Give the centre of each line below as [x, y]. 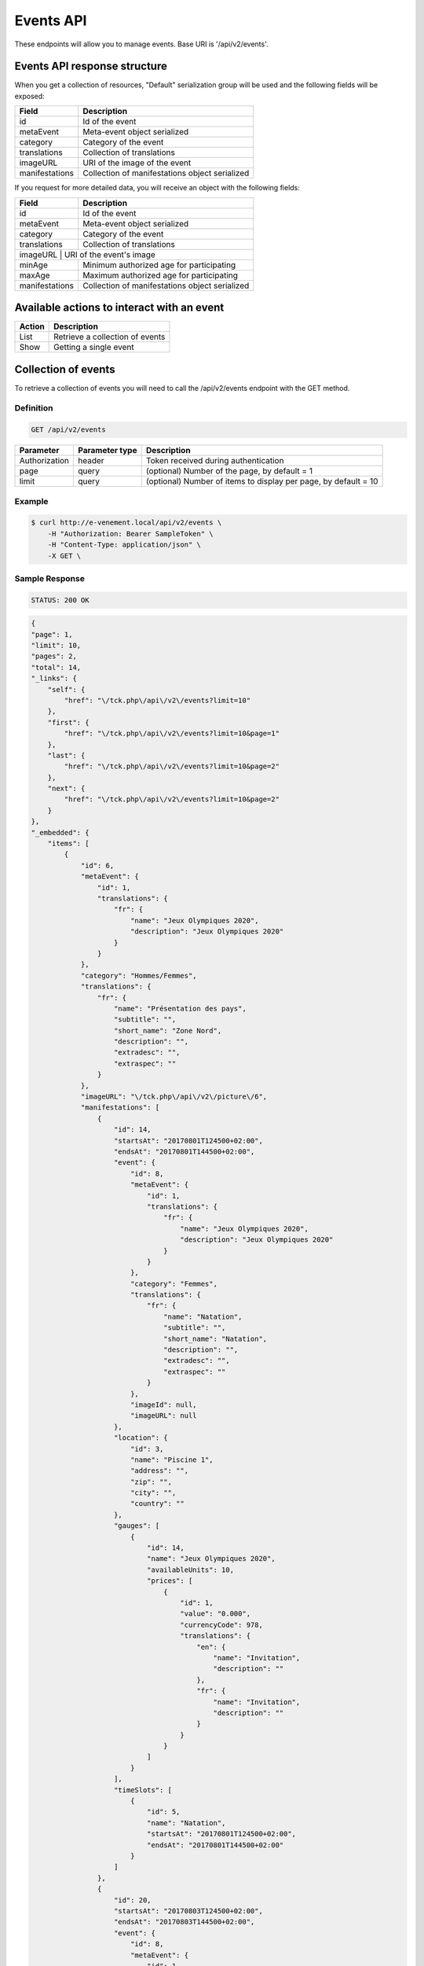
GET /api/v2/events [68, 430]
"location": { [141, 1438]
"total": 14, [56, 667]
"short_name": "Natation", [216, 1338]
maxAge [35, 275]
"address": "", [159, 1471]
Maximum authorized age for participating [161, 275]
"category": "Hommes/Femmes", [139, 976]
